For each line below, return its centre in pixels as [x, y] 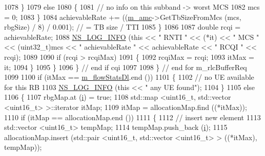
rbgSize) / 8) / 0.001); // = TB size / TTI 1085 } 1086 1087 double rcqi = [123, 27]
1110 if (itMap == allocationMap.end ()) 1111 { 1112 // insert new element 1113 [132, 117]
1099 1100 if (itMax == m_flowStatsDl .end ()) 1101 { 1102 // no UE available [129, 77]
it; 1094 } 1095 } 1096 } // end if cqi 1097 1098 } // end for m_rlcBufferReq [126, 67]
